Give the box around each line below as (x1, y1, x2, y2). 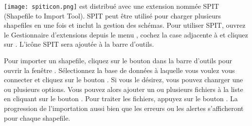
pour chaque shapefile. (4, 112, 71, 123)
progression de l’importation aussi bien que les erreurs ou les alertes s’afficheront (4, 103, 244, 113)
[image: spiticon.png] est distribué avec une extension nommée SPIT (4, 1, 219, 11)
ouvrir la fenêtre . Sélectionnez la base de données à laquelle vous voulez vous (4, 65, 235, 75)
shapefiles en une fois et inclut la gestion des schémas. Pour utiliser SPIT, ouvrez (4, 20, 246, 30)
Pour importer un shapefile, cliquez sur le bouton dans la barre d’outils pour (4, 55, 233, 66)
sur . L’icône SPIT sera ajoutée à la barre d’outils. (4, 39, 154, 49)
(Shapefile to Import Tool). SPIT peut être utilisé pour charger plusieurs (4, 10, 221, 20)
